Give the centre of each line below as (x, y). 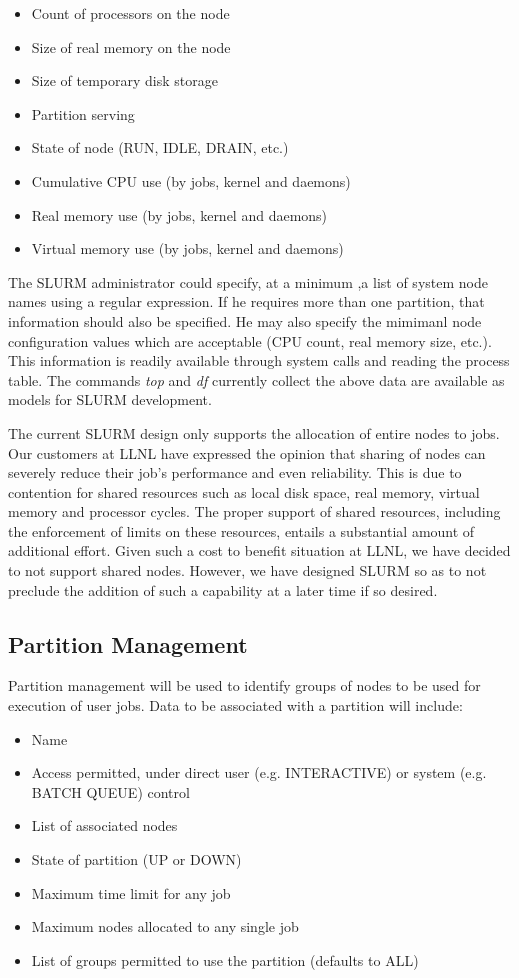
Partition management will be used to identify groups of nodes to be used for (244, 685)
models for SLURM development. (110, 399)
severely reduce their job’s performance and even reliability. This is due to (235, 472)
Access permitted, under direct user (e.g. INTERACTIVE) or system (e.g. (259, 772)
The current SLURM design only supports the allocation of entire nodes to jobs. (254, 432)
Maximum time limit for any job (131, 892)
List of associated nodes (104, 825)
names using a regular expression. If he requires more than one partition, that (246, 301)
